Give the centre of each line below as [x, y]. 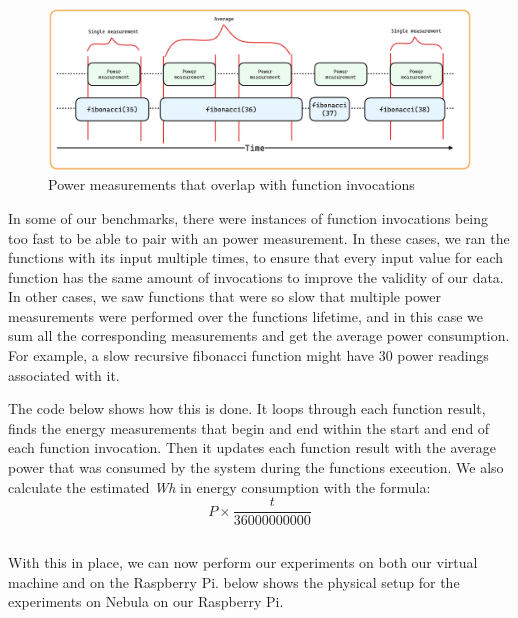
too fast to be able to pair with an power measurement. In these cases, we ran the [259, 237]
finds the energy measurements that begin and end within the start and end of [249, 427]
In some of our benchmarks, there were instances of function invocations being [248, 217]
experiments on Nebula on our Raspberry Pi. [146, 601]
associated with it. [64, 374]
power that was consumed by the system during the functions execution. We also [256, 467]
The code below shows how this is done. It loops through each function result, [247, 408]
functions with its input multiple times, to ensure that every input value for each [256, 257]
